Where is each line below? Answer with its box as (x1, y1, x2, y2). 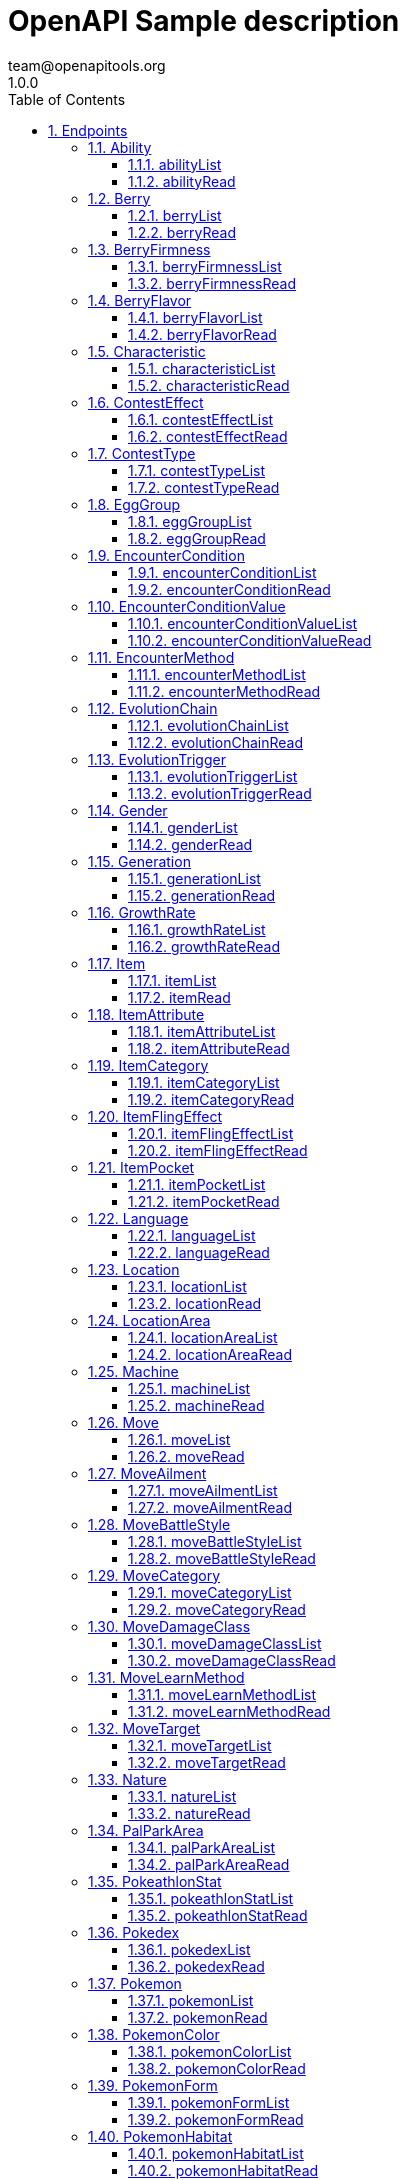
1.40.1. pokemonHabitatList (128, 2144, 304, 2162)
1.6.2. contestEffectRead (128, 427, 288, 445)
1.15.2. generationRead (128, 886, 276, 904)
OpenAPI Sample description (8, 4, 400, 38)
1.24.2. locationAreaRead (128, 1345, 292, 1363)
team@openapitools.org (8, 56, 166, 74)
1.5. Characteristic (88, 342, 206, 360)
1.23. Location (88, 1260, 180, 1278)
